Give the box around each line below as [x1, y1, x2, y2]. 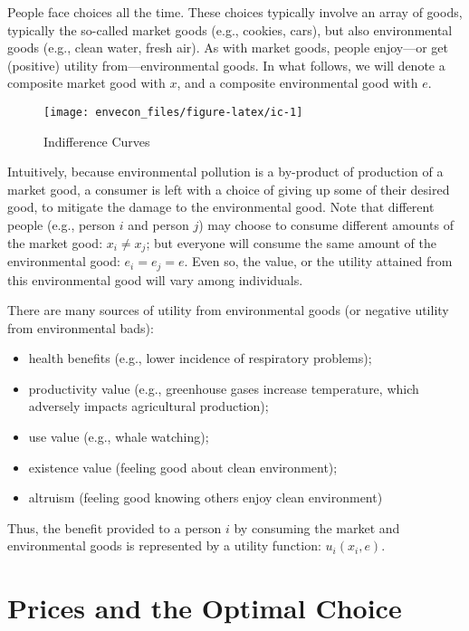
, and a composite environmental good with [177, 73, 418, 92]
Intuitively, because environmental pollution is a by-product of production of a [7, 162, 444, 181]
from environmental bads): [7, 318, 154, 337]
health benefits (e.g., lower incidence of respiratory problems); [28, 349, 372, 368]
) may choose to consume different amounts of [198, 215, 454, 234]
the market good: [7, 233, 103, 252]
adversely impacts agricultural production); [28, 397, 269, 416]
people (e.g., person [7, 215, 116, 234]
